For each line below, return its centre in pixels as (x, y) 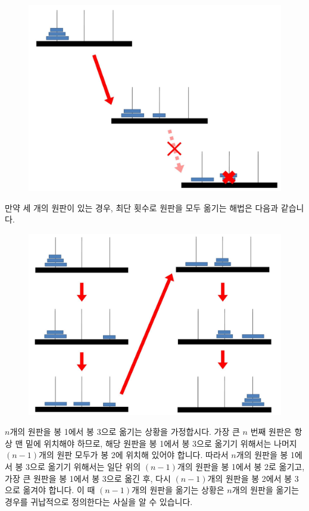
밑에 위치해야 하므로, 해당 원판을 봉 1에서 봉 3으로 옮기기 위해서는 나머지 (161, 443)
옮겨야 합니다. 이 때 (59, 490)
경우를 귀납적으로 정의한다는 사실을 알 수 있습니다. (99, 501)
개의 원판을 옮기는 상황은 (178, 490)
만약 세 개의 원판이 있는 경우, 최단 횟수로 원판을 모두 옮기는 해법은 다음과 (142, 207)
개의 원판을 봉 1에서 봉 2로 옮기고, (241, 466)
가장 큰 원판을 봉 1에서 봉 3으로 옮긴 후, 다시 (88, 478)
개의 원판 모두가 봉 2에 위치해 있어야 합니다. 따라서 (134, 455)
